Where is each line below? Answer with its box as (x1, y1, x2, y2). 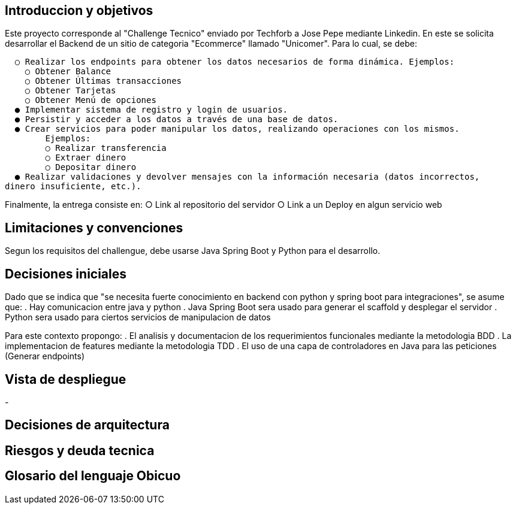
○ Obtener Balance (25, 66, 111, 77)
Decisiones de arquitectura (5, 417, 170, 433)
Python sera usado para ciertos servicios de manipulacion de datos (5, 312, 271, 323)
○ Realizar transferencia (45, 143, 167, 153)
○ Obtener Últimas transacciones (25, 76, 182, 86)
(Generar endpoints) (5, 351, 85, 362)
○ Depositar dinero (45, 162, 137, 172)
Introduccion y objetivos (5, 3, 153, 18)
